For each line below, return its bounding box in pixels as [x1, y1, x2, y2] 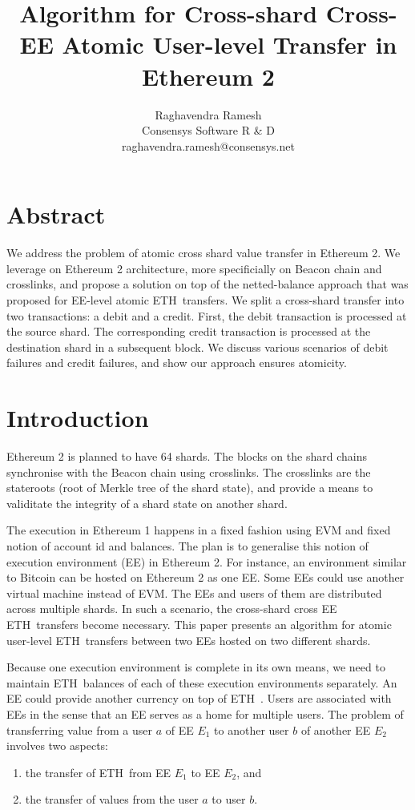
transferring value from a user [6, 721, 152, 738]
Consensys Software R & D [142, 122, 275, 139]
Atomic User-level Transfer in [62, 28, 397, 61]
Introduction [6, 401, 149, 434]
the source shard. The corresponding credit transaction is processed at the [6, 323, 371, 340]
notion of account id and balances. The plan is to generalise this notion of [6, 538, 369, 554]
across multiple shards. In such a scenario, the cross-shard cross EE [6, 600, 337, 617]
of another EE [300, 721, 371, 738]
